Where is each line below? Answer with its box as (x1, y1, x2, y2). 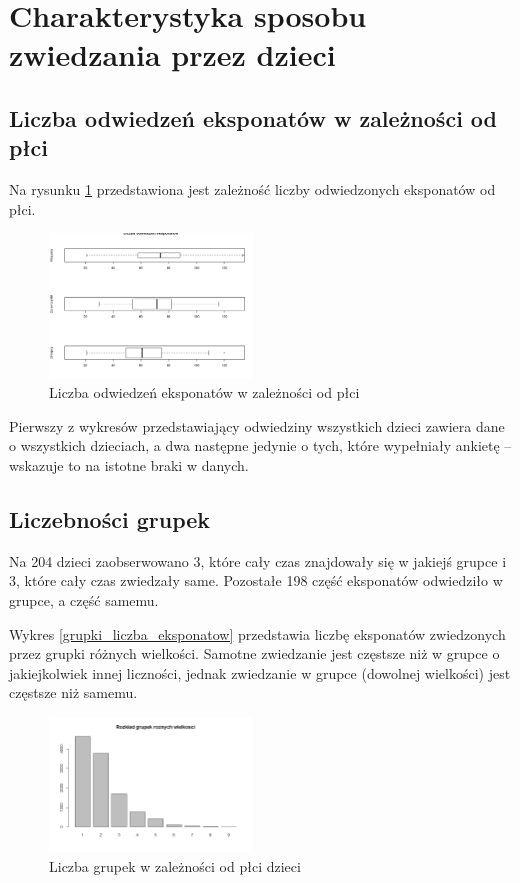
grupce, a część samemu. (9, 589, 159, 610)
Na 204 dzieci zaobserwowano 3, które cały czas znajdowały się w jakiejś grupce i (9, 550, 507, 571)
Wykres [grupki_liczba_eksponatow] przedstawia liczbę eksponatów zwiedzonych (9, 623, 506, 644)
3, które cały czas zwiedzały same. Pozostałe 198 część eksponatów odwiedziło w (9, 570, 503, 591)
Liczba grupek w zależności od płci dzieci (49, 855, 301, 876)
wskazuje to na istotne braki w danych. (9, 455, 249, 475)
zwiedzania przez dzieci (9, 34, 336, 75)
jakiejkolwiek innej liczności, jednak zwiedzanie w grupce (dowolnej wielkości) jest (9, 662, 511, 683)
